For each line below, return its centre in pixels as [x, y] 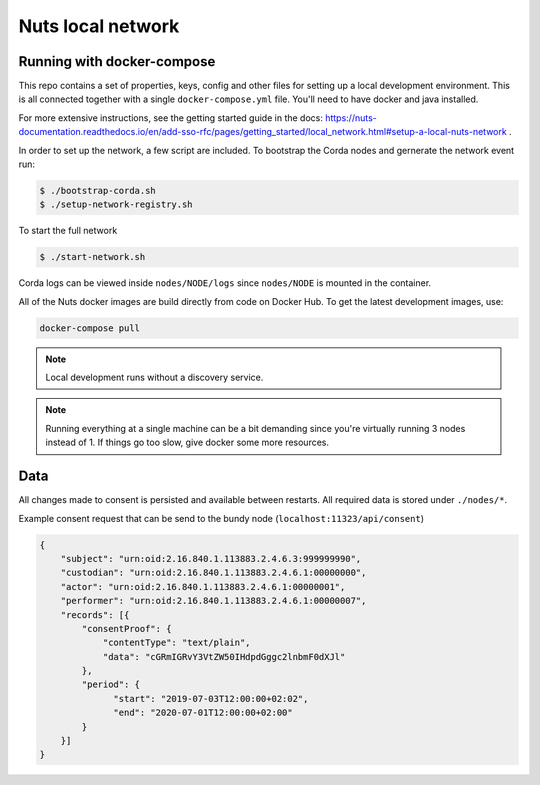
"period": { [110, 684]
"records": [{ [95, 614]
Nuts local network [99, 26]
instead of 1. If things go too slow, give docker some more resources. [187, 442]
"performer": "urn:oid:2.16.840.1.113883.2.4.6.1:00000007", [213, 601]
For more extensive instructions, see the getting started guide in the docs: [171, 117]
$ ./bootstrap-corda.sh [98, 190]
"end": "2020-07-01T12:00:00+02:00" [203, 713]
